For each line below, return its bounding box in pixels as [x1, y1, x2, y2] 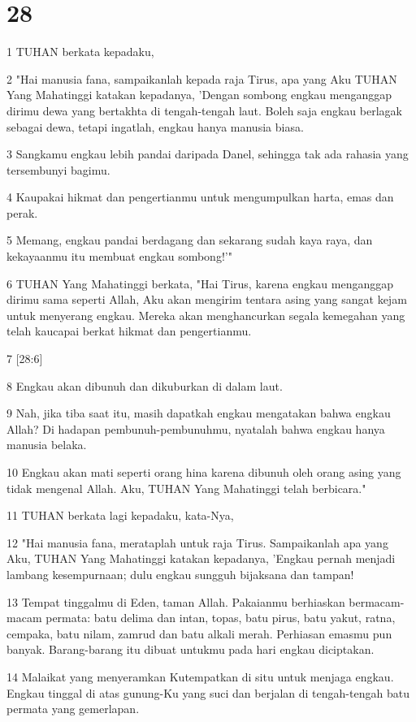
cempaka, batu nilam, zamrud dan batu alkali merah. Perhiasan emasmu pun [6, 625, 392, 642]
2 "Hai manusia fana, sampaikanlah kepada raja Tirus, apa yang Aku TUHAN [6, 70, 397, 87]
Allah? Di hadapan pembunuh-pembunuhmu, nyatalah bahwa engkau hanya [6, 420, 385, 437]
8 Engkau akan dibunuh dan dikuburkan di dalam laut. [6, 377, 283, 394]
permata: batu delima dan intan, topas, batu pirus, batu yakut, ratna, [45, 609, 396, 626]
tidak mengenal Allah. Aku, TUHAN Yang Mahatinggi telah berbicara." [6, 479, 366, 496]
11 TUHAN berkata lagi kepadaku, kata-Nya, [6, 507, 234, 524]
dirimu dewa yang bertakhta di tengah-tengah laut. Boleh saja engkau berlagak [6, 102, 402, 119]
